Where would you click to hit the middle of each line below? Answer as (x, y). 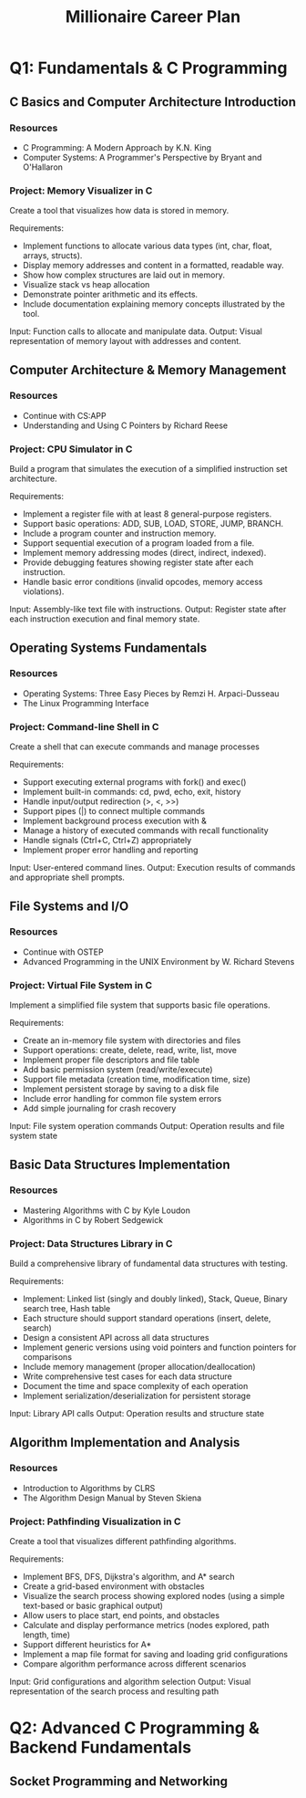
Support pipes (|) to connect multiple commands (114, 811)
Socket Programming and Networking (119, 1781)
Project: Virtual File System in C (81, 985)
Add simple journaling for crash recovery (99, 1108)
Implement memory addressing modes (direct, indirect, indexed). (144, 553)
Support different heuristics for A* (87, 1645)
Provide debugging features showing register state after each (138, 562)
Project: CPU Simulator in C (71, 449)
